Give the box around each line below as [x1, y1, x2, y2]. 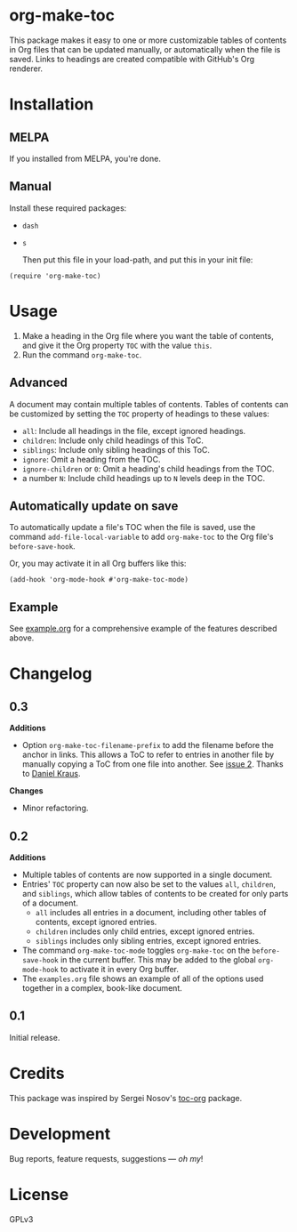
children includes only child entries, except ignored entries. [35, 926, 255, 937]
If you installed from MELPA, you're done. [9, 153, 162, 164]
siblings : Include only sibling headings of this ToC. [21, 444, 211, 455]
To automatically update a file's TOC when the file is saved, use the [9, 522, 256, 533]
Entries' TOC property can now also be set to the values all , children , [21, 878, 276, 890]
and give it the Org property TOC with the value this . [21, 340, 213, 350]
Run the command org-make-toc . [21, 349, 142, 360]
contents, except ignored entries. [35, 916, 157, 927]
